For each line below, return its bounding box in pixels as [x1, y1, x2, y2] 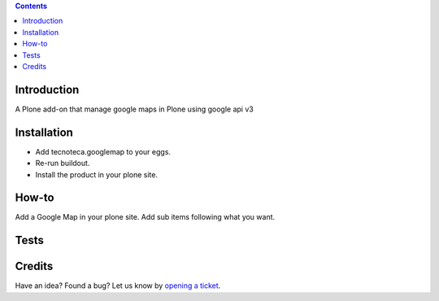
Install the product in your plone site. [35, 169, 159, 179]
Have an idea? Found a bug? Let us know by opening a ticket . [15, 281, 221, 290]
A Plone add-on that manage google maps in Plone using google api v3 [15, 104, 254, 114]
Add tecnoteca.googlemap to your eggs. [35, 146, 171, 156]
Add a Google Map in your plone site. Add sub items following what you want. [15, 212, 276, 222]
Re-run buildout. [35, 159, 90, 168]
